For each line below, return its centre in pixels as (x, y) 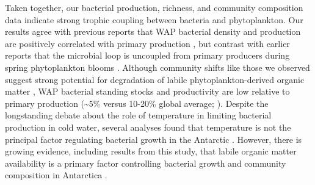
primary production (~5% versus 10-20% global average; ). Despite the (137, 103)
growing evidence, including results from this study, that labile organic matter (151, 151)
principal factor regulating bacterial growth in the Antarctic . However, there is (154, 139)
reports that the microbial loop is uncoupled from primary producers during (147, 55)
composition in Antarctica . (56, 175)
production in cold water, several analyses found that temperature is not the (148, 127)
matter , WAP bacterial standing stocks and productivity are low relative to (147, 91)
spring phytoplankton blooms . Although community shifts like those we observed (157, 67)
